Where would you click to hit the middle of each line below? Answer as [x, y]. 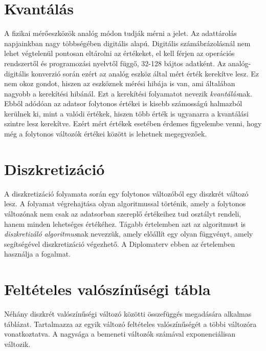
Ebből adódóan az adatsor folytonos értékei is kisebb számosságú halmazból [123, 103]
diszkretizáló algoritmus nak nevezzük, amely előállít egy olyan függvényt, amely [129, 234]
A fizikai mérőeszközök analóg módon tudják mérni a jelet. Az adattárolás [120, 33]
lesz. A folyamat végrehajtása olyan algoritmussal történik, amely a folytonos [125, 203]
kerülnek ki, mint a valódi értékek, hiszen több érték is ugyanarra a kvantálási [126, 113]
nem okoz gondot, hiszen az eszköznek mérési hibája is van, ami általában [120, 83]
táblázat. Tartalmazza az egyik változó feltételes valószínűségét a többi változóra [130, 324]
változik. [17, 344]
